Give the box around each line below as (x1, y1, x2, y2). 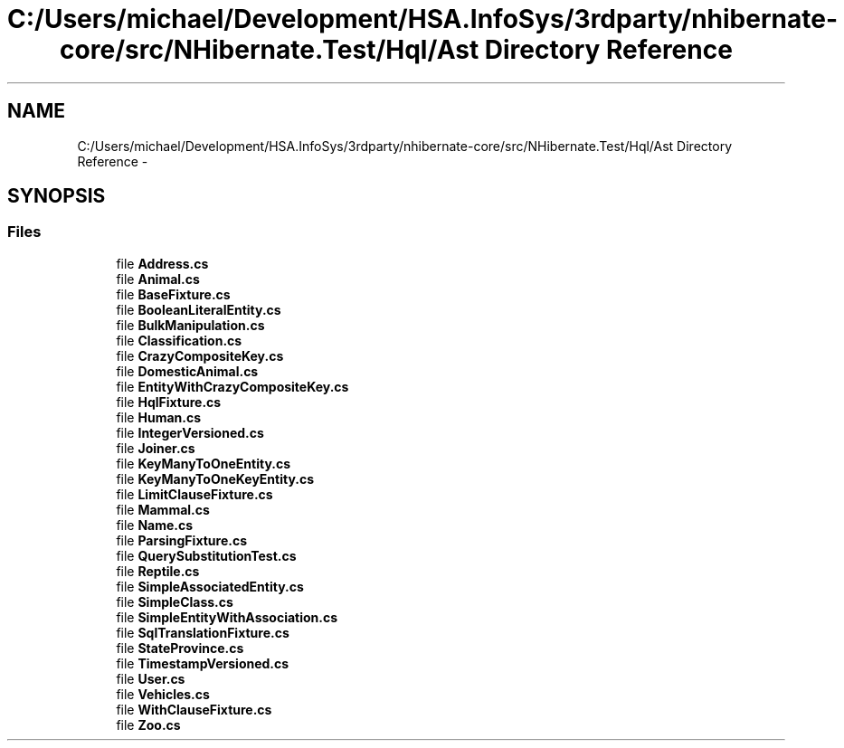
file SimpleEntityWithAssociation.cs (116, 609, 338, 625)
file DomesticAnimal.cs (116, 363, 259, 379)
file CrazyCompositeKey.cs (116, 347, 284, 364)
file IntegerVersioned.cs (116, 424, 264, 440)
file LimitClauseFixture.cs (116, 486, 273, 502)
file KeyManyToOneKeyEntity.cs (116, 470, 315, 487)
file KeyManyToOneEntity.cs (116, 455, 291, 471)
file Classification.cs (116, 332, 242, 348)
